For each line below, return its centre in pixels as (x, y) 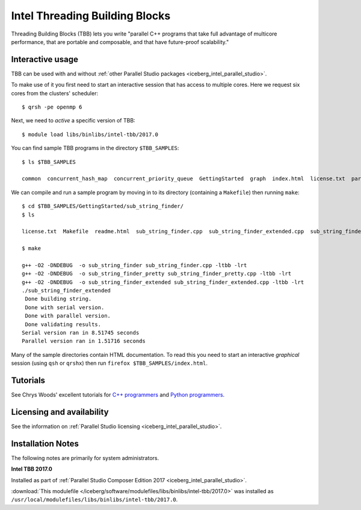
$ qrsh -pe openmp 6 (52, 107)
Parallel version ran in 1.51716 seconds (84, 341)
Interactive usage (45, 59)
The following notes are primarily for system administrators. (85, 458)
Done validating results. (63, 324)
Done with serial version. (65, 307)
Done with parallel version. (68, 316)
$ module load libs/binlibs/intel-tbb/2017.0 (90, 134)
